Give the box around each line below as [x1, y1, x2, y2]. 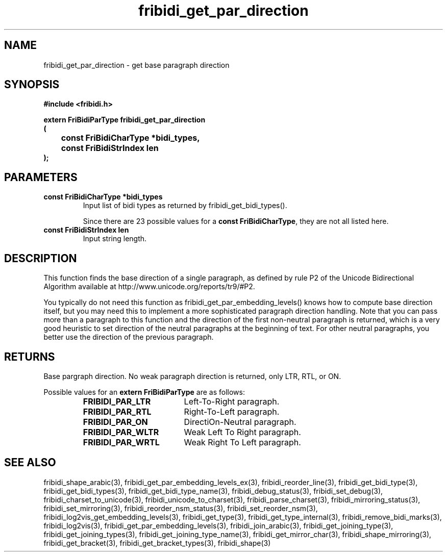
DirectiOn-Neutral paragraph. [184, 416, 296, 427]
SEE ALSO [4, 456, 56, 469]
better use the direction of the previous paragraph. [43, 333, 214, 342]
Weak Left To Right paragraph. [184, 426, 301, 437]
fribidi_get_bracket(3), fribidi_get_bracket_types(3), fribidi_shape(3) [43, 538, 271, 547]
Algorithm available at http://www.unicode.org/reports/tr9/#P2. [43, 282, 255, 291]
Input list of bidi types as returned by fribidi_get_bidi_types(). [83, 201, 287, 210]
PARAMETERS [4, 170, 78, 184]
